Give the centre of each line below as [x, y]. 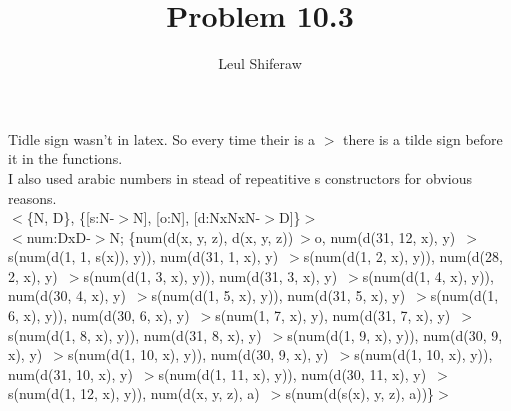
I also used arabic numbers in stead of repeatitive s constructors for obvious [240, 177]
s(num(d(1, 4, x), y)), [428, 275]
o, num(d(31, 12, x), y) [385, 236]
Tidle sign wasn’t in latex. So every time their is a [162, 138]
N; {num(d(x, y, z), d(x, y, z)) [201, 236]
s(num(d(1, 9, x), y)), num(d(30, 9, [395, 334]
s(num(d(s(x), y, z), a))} [360, 393]
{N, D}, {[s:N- [70, 217]
